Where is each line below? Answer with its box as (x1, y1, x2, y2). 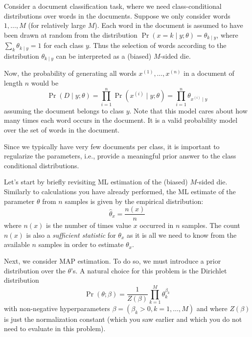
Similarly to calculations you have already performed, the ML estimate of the (4, 186, 236, 196)
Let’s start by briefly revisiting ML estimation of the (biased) (4, 177, 188, 187)
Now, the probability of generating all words (4, 68, 137, 78)
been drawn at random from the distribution (4, 29, 137, 40)
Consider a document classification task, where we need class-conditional (4, 1, 222, 11)
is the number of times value (46, 220, 132, 230)
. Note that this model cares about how (129, 105, 248, 115)
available (4, 239, 30, 249)
